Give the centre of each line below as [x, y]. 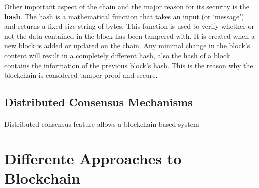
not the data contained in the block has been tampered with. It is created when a [129, 36]
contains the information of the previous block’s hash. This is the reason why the [129, 65]
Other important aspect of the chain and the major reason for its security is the [127, 6]
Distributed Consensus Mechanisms [98, 102]
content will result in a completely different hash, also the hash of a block [117, 55]
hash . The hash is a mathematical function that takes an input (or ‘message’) [124, 16]
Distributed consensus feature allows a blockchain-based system [102, 124]
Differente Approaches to [93, 158]
